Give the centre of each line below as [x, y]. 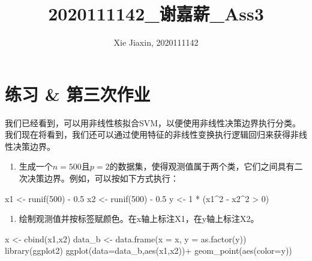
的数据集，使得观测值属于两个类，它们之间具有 [202, 166]
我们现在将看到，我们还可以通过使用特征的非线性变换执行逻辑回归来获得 [148, 134]
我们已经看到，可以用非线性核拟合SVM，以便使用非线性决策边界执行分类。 [153, 122]
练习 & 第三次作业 [78, 94]
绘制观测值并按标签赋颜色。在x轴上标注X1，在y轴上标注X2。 [139, 219]
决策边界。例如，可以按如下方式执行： [103, 178]
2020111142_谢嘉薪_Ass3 [156, 14]
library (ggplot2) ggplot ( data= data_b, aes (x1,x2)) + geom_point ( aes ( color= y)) [148, 250]
